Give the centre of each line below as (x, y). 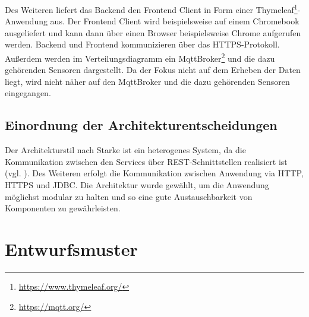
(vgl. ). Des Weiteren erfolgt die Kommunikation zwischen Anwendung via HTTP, (154, 173)
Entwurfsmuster (71, 249)
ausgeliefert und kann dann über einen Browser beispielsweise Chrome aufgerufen (153, 32)
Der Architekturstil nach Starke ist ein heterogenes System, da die (125, 150)
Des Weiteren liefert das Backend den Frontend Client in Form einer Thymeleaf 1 (151, 9)
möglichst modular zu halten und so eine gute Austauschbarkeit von (129, 196)
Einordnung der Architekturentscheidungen (141, 125)
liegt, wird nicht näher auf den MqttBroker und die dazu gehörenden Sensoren (147, 81)
